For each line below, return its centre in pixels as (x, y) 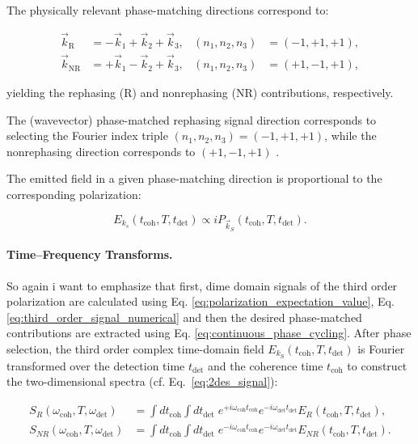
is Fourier (381, 348)
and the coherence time (266, 365)
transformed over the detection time (96, 365)
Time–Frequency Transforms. (90, 254)
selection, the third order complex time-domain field (135, 348)
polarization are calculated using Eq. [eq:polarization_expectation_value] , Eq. (201, 301)
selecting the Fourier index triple (87, 135)
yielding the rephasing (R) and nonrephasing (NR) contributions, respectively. (200, 93)
